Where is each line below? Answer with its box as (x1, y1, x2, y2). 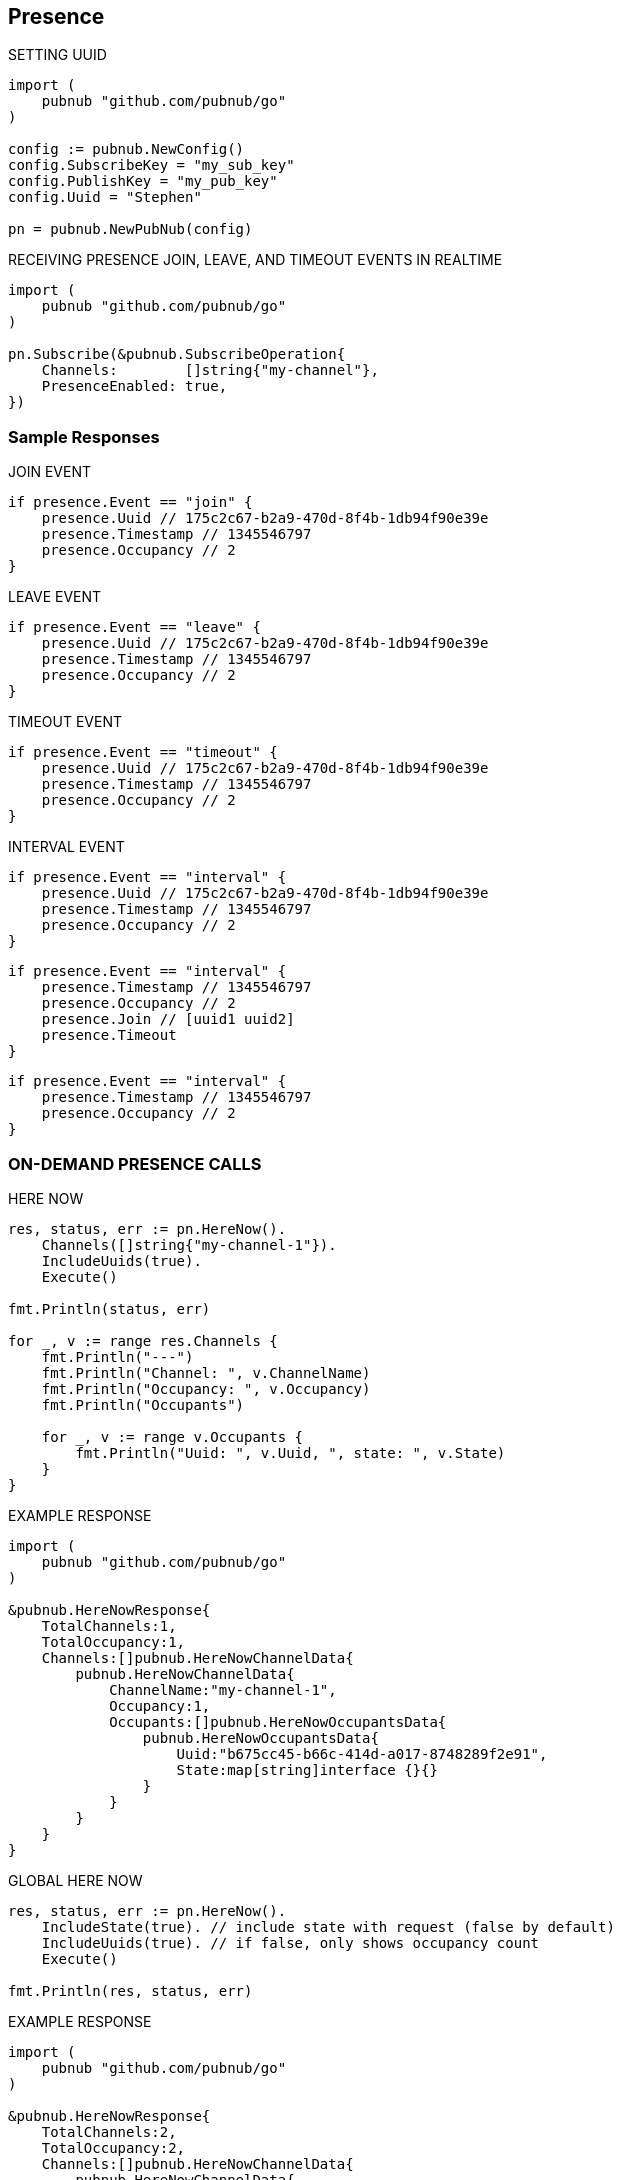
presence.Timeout (41, 1027, 177, 1044)
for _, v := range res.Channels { (8, 1332, 278, 1349)
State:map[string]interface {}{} (176, 1761, 438, 1778)
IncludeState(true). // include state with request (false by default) (41, 1918, 615, 1935)
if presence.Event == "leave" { (8, 619, 261, 636)
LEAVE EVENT (8, 588, 102, 606)
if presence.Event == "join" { (8, 494, 253, 511)
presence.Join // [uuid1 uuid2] (41, 1011, 295, 1028)
